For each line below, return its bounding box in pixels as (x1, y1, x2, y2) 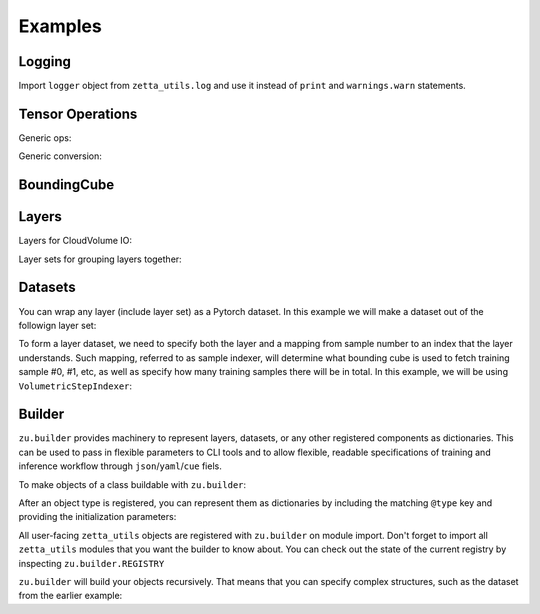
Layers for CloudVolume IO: (18, 235, 133, 247)
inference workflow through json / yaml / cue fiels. (18, 460, 222, 472)
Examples (18, 15, 102, 37)
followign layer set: (18, 319, 97, 331)
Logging (18, 53, 72, 70)
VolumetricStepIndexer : (18, 380, 133, 392)
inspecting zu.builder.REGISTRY (18, 557, 165, 569)
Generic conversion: (18, 150, 102, 162)
